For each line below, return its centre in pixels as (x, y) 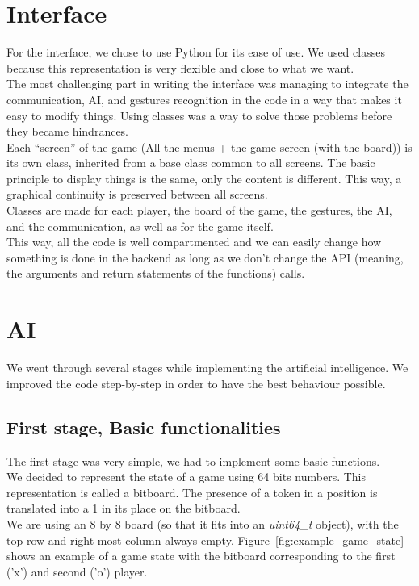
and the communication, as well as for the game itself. (140, 226)
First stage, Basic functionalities (144, 427)
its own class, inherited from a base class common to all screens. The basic (191, 163)
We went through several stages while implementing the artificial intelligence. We (207, 368)
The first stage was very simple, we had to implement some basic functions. (193, 460)
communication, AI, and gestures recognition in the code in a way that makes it (204, 99)
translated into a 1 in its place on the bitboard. (124, 508)
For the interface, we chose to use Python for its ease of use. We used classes (196, 52)
